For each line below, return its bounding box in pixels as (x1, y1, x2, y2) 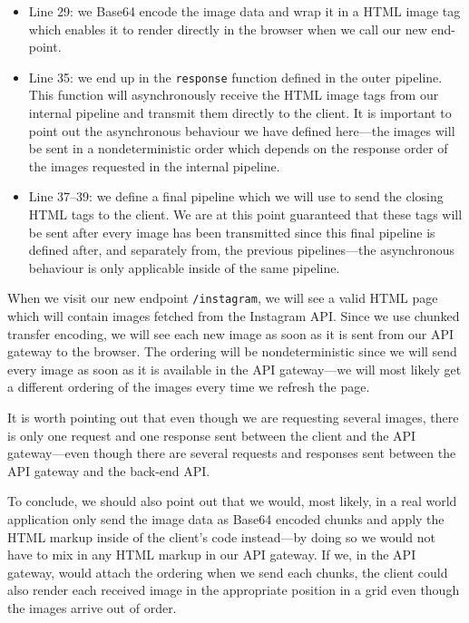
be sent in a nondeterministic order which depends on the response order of (28, 139, 448, 158)
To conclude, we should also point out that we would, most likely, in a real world (7, 492, 457, 511)
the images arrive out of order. (7, 598, 177, 617)
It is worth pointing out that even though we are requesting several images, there (7, 408, 459, 426)
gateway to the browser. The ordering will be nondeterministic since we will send (7, 342, 457, 361)
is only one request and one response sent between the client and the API (7, 425, 416, 444)
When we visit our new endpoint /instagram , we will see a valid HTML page (7, 288, 438, 307)
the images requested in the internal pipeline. (28, 156, 280, 175)
